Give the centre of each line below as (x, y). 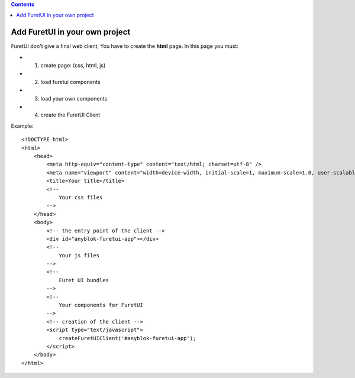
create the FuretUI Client (70, 115)
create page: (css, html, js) (73, 66)
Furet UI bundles (84, 280)
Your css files (81, 197)
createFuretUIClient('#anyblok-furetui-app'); (128, 338)
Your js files (79, 255)
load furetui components (70, 82)
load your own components (74, 98)
